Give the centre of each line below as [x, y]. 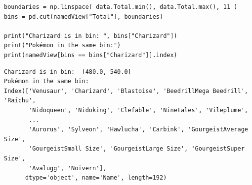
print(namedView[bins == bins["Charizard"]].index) [91, 55]
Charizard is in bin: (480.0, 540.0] [68, 72]
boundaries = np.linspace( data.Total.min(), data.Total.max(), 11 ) [121, 7]
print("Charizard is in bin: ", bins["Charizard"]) [91, 36]
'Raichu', [20, 101]
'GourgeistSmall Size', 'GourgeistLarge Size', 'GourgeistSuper [137, 149]
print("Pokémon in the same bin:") [63, 46]
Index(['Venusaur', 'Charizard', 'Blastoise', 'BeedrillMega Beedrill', [126, 91]
